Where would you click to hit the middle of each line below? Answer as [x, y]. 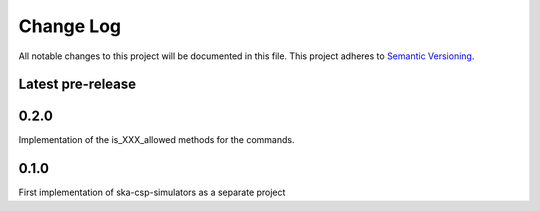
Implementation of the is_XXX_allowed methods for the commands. [156, 140]
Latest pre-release [77, 84]
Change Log [70, 26]
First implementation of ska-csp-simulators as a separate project [152, 192]
